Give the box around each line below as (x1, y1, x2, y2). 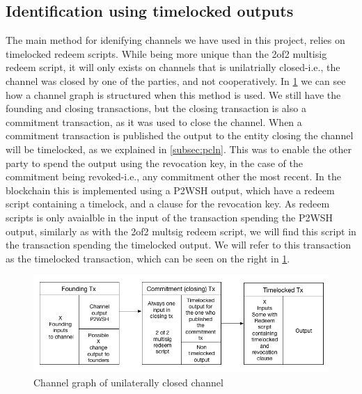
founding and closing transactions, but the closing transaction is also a (6, 101, 306, 116)
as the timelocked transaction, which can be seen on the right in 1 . (6, 251, 290, 265)
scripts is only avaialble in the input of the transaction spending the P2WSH (6, 210, 333, 224)
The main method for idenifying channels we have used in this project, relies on (6, 33, 345, 47)
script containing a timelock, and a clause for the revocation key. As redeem (6, 196, 330, 211)
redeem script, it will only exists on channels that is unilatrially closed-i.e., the (6, 60, 340, 74)
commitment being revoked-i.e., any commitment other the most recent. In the (6, 169, 341, 184)
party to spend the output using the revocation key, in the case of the (6, 155, 303, 170)
